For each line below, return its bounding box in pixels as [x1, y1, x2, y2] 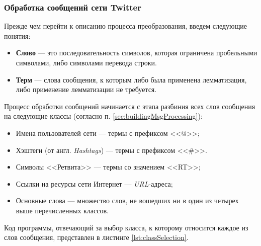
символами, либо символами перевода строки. [16, 57, 157, 67]
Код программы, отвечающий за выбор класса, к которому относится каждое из [4, 222, 248, 232]
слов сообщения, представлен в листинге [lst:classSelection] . [4, 232, 189, 242]
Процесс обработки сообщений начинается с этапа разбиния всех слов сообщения [4, 101, 255, 111]
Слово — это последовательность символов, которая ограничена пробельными [16, 47, 257, 58]
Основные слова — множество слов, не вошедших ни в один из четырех [16, 195, 239, 206]
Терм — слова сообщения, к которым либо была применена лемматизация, [16, 74, 247, 85]
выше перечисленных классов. [16, 205, 109, 215]
